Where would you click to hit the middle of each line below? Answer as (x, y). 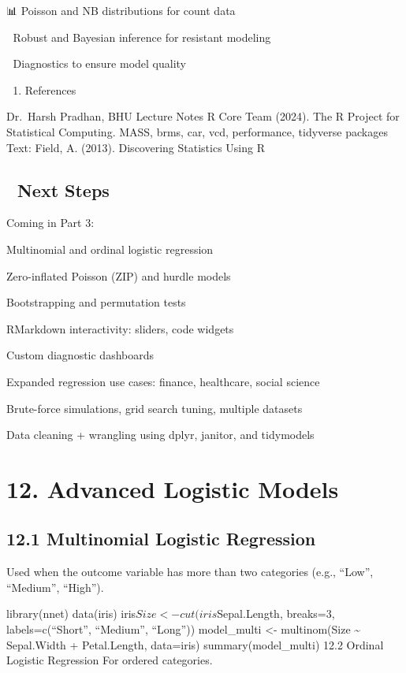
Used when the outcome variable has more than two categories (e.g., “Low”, (190, 572)
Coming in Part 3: (50, 223)
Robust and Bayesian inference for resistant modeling (142, 37)
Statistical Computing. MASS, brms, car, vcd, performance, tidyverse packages (197, 131)
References (50, 89)
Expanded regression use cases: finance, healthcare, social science (163, 381)
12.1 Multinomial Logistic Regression (161, 539)
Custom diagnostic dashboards (80, 355)
